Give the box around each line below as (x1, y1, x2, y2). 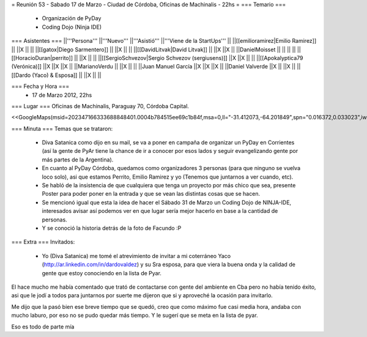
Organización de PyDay (42, 15, 102, 22)
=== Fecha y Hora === (11, 83, 70, 90)
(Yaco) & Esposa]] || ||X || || (32, 71, 102, 79)
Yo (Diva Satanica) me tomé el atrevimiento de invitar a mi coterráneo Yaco (42, 252, 231, 259)
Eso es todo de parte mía (11, 323, 75, 330)
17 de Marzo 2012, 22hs (32, 91, 92, 98)
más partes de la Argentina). (42, 156, 114, 163)
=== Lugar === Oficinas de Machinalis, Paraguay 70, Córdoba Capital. (11, 102, 190, 109)
